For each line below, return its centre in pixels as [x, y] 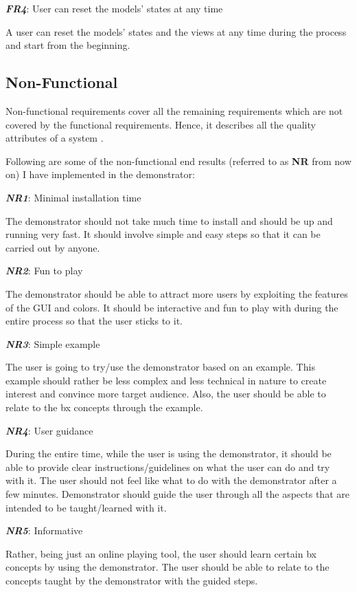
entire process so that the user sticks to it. [94, 321]
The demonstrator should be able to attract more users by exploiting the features [177, 293]
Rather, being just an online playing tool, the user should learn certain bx [161, 553]
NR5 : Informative [44, 530]
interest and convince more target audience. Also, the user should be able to [166, 394]
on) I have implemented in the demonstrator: [100, 174]
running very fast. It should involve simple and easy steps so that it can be [163, 234]
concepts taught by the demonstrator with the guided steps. [132, 581]
